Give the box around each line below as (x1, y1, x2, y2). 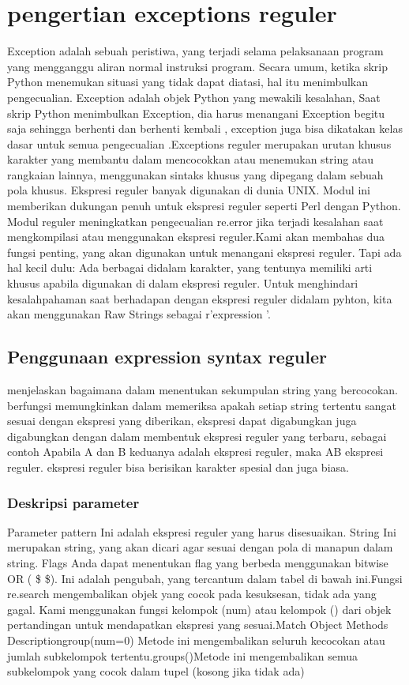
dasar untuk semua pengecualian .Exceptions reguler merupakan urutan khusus (7, 135, 392, 152)
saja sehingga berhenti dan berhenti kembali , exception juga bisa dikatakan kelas (7, 120, 403, 137)
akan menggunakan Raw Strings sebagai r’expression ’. (7, 306, 271, 322)
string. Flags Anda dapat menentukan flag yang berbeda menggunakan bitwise (7, 554, 388, 570)
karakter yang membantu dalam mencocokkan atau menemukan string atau (7, 151, 374, 167)
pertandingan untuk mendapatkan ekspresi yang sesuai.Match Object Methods (7, 616, 388, 633)
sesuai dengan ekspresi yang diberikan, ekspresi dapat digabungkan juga (7, 412, 357, 429)
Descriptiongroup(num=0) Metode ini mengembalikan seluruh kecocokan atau (7, 631, 385, 648)
